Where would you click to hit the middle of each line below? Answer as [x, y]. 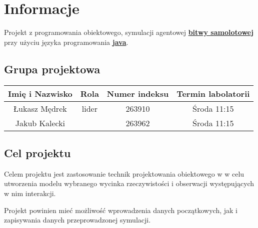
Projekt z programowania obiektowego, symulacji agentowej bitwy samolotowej [129, 32]
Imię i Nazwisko [40, 93]
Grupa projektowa [52, 69]
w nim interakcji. [30, 193]
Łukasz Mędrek [40, 108]
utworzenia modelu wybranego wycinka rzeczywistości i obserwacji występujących [129, 183]
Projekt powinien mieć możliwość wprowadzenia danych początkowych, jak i [121, 210]
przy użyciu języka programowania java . [66, 42]
